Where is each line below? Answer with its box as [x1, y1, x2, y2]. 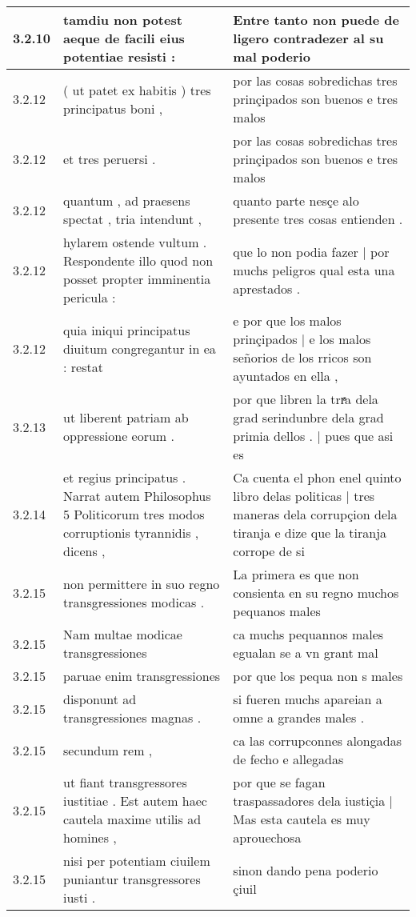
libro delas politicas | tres [233, 487, 375, 505]
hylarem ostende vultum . [63, 233, 207, 251]
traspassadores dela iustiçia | [233, 791, 393, 810]
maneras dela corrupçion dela [233, 505, 398, 523]
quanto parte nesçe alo [233, 191, 359, 210]
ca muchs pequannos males [233, 625, 384, 643]
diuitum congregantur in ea [63, 338, 216, 358]
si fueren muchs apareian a [233, 690, 382, 708]
